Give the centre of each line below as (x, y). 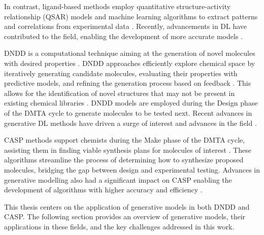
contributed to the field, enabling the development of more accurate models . (123, 36)
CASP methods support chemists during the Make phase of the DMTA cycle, (125, 140)
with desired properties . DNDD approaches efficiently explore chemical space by (130, 63)
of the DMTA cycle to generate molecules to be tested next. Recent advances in (128, 112)
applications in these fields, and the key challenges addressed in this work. (119, 226)
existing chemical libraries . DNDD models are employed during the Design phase (131, 103)
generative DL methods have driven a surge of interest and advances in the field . (130, 123)
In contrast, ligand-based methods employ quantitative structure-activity (118, 6)
